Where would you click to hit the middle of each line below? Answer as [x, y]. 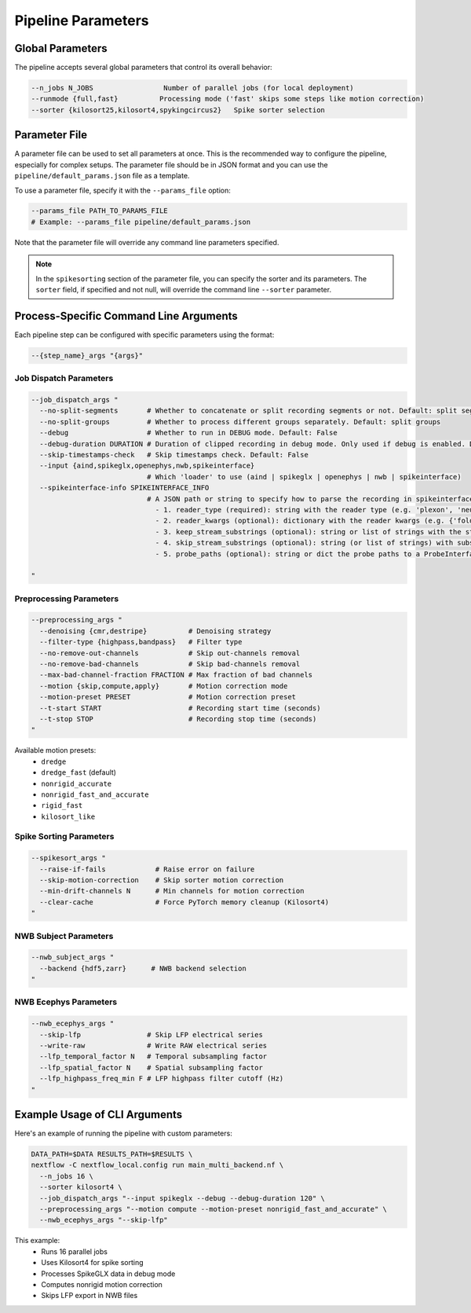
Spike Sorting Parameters [64, 837]
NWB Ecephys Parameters [66, 1002]
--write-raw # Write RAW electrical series [153, 1046]
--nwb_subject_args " [73, 957]
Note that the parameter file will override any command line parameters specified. [147, 242]
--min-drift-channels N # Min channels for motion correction [172, 891]
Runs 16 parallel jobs [74, 1251]
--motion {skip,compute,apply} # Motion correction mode [164, 686]
